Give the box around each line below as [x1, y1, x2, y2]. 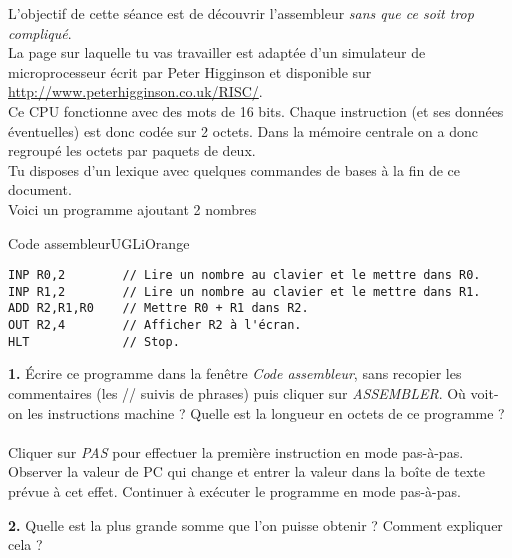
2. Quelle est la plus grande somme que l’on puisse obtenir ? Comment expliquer [8, 514, 503, 535]
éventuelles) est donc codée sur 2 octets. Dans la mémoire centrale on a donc [8, 120, 478, 141]
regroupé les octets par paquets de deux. [8, 140, 256, 161]
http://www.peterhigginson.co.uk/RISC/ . [8, 81, 263, 102]
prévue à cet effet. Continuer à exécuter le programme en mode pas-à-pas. [8, 480, 461, 501]
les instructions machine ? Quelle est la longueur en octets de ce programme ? [27, 402, 505, 423]
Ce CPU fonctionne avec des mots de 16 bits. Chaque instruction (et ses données [8, 100, 504, 121]
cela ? [8, 534, 43, 555]
